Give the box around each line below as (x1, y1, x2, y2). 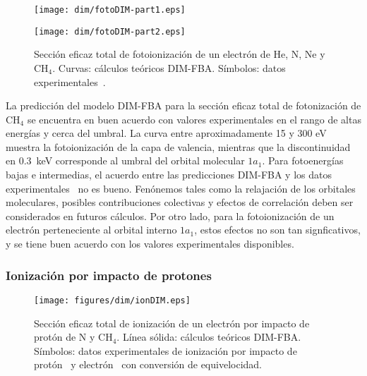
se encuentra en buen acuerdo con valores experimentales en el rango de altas (27, 111, 361, 126)
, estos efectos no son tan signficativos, (194, 222, 361, 237)
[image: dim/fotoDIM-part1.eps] (34, 5, 186, 15)
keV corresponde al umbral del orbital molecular (36, 153, 245, 168)
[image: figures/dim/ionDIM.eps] (34, 295, 191, 305)
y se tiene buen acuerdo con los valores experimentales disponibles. (6, 236, 294, 251)
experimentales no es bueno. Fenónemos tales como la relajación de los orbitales (6, 181, 356, 195)
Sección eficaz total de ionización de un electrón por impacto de (34, 315, 310, 330)
